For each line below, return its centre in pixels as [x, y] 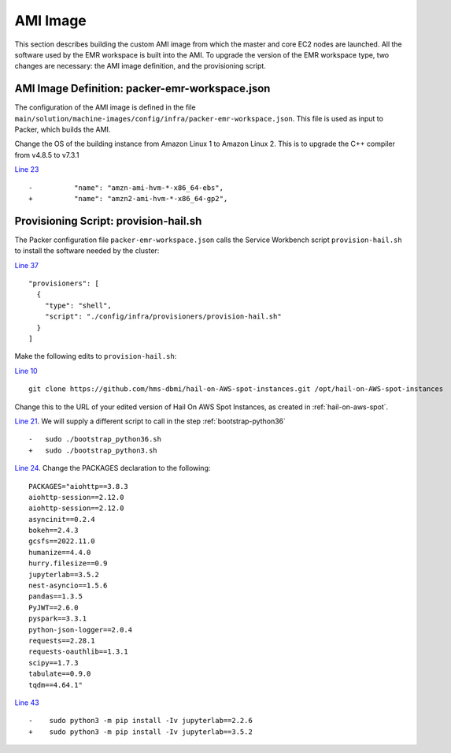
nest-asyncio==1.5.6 [68, 586]
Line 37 [27, 265]
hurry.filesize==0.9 [68, 563]
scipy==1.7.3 [54, 663]
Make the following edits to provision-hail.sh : [96, 356]
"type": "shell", [78, 305]
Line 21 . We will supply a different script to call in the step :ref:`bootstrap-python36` [150, 421]
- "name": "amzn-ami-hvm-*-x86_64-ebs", [126, 188]
